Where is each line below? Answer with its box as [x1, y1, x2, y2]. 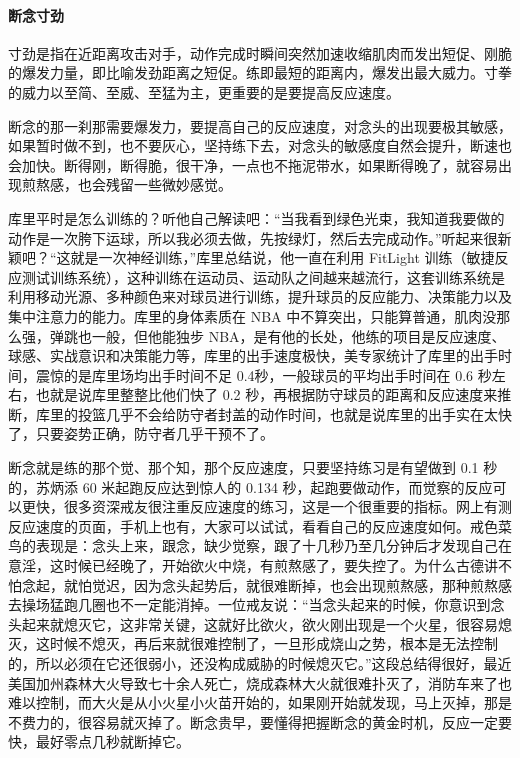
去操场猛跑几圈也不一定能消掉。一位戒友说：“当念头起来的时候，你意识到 [8, 594, 491, 615]
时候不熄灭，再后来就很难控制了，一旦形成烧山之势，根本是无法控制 [49, 633, 498, 654]
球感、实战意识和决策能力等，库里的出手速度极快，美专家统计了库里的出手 [8, 345, 498, 366]
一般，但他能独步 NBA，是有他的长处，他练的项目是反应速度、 [91, 325, 506, 346]
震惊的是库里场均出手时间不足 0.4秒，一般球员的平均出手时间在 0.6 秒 [35, 364, 492, 385]
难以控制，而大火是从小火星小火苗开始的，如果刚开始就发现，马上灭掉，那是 [8, 692, 512, 713]
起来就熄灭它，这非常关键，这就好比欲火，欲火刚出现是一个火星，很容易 [21, 613, 498, 634]
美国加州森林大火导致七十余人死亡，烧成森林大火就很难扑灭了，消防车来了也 [8, 672, 512, 693]
